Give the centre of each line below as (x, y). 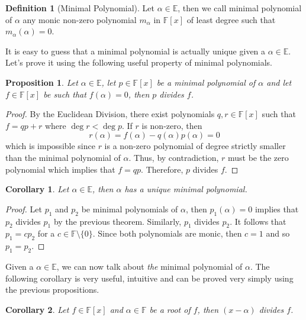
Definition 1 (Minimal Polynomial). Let (80, 8)
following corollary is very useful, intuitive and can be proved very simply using (149, 278)
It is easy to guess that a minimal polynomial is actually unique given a (136, 51)
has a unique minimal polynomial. (186, 189)
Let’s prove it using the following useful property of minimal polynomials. (139, 62)
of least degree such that (231, 19)
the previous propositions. (52, 290)
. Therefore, (162, 169)
